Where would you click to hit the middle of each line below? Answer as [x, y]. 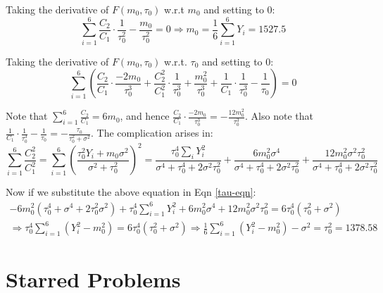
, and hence [145, 116]
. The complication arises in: [152, 133]
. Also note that [279, 116]
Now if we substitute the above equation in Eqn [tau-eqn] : [131, 192]
